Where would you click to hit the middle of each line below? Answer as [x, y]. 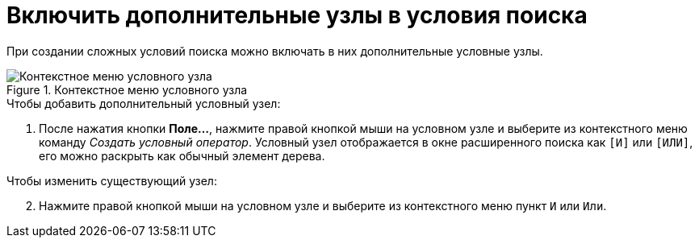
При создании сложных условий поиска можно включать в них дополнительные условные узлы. [275, 51]
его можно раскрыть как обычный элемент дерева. [182, 155]
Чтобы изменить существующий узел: [112, 180]
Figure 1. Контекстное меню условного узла [127, 89]
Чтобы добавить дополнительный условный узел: [144, 103]
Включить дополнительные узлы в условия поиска [297, 15]
